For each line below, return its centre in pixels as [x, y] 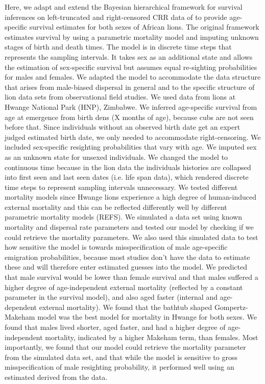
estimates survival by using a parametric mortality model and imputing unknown [132, 37]
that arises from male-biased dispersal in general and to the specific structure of [130, 87]
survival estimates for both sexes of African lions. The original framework [144, 27]
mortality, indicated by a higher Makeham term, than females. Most [152, 337]
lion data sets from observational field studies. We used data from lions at [120, 97]
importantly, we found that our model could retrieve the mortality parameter [125, 347]
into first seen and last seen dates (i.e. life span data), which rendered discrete [127, 177]
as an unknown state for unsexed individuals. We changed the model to [116, 157]
